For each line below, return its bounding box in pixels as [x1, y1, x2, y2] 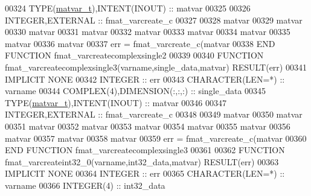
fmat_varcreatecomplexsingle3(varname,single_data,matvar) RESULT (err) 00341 [5, 60, 307, 73]
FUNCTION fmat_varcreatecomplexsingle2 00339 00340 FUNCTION [5, 49, 264, 62]
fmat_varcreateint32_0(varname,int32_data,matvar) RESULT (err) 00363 [5, 155, 279, 168]
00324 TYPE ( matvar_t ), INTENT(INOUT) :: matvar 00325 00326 [5, 2, 251, 14]
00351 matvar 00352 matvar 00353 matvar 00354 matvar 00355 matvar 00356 [5, 119, 290, 132]
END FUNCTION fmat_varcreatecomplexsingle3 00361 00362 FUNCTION [5, 144, 285, 156]
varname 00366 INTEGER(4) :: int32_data [5, 179, 165, 191]
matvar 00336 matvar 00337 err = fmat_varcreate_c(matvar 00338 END [5, 37, 275, 49]
